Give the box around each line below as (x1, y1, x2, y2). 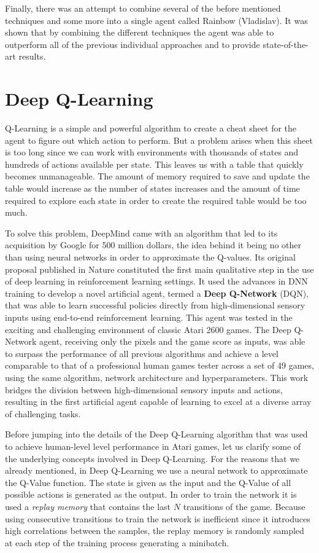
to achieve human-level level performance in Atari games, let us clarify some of (5, 439, 301, 452)
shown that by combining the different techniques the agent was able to (5, 26, 274, 39)
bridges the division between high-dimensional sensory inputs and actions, (5, 383, 283, 396)
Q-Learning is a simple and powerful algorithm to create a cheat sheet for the (5, 122, 297, 135)
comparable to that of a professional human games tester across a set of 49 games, (5, 359, 314, 372)
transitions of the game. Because (183, 500, 306, 512)
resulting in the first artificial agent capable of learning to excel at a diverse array (5, 395, 312, 408)
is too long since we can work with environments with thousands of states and (5, 146, 299, 159)
